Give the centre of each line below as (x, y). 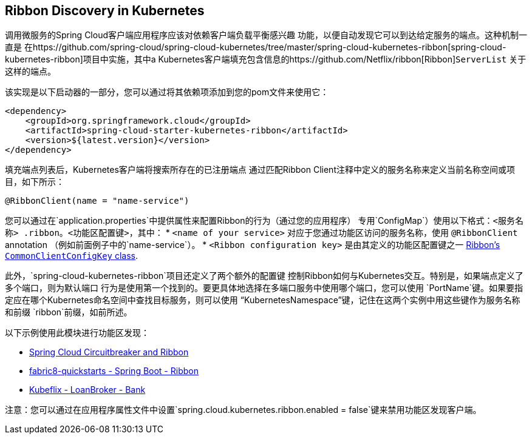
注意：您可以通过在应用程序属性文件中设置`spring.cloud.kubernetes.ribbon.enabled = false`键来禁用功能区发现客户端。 (243, 410)
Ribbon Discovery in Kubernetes (105, 11)
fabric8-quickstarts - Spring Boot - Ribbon (114, 371)
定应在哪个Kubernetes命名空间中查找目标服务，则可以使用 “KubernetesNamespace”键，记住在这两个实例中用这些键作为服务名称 (263, 300)
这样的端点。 (30, 72)
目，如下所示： (35, 182)
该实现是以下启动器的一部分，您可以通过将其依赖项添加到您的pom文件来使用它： (167, 92)
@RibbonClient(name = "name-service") (97, 201)
